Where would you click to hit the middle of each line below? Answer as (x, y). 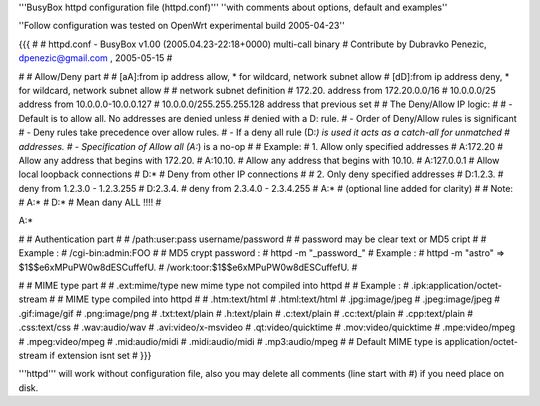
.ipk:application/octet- (456, 286)
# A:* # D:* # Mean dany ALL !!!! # (90, 202)
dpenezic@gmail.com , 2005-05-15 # (95, 58)
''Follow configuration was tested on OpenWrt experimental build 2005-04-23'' (181, 26)
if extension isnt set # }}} (100, 355)
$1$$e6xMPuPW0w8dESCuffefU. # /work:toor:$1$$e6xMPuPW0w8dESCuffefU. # (188, 267)
